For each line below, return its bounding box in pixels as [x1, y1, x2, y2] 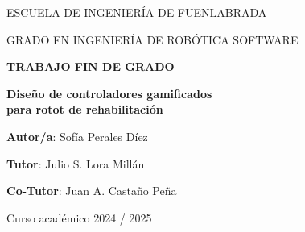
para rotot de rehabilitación [6, 101, 163, 118]
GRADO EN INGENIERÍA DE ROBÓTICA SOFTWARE [6, 31, 299, 48]
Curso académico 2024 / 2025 [6, 209, 152, 226]
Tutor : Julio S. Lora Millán [6, 155, 145, 172]
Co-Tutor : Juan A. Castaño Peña [6, 182, 177, 199]
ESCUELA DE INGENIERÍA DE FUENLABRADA [6, 4, 267, 20]
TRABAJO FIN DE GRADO [6, 58, 175, 75]
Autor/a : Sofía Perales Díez [6, 127, 148, 144]
